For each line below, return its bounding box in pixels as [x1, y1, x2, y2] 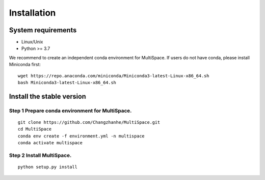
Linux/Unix [21, 39, 44, 45]
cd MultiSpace [18, 126, 52, 132]
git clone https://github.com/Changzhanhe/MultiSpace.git [18, 119, 160, 125]
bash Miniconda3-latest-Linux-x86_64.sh [18, 80, 116, 86]
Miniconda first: [9, 62, 41, 67]
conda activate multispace [18, 140, 83, 146]
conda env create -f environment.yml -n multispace [18, 133, 145, 139]
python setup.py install [18, 164, 78, 170]
